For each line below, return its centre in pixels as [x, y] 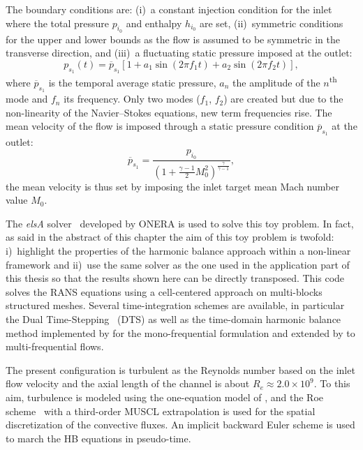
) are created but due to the [283, 99]
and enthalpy [154, 23]
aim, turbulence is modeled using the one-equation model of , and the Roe [165, 397]
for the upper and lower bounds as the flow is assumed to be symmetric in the [173, 39]
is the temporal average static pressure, [132, 82]
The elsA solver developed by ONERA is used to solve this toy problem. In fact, [180, 223]
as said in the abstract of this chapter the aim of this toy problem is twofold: [170, 237]
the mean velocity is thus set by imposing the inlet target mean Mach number [172, 186]
